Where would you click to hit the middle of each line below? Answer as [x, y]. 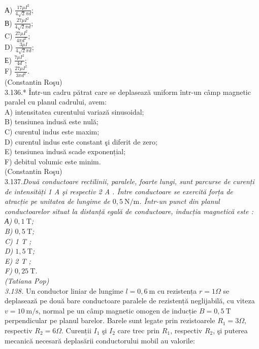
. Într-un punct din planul [180, 201]
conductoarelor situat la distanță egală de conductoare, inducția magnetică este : [129, 211]
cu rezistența [177, 290]
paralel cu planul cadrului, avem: [56, 102]
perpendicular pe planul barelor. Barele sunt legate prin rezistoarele [110, 320]
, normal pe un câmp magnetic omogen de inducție [118, 310]
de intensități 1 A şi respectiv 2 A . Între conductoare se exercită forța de [119, 191]
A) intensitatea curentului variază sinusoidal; [74, 111]
